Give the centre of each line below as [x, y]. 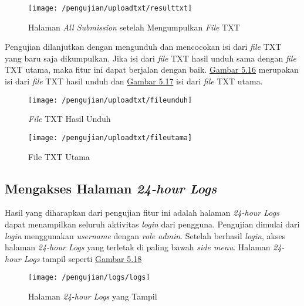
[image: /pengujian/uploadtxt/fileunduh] [110, 100]
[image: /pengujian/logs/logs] [89, 278]
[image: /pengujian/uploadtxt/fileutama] [110, 137]
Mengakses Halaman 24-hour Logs [111, 188]
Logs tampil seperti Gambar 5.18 [83, 258]
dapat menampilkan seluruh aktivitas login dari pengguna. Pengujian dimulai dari [152, 224]
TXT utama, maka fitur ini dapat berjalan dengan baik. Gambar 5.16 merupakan [152, 69]
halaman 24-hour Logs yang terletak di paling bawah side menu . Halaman [138, 247]
